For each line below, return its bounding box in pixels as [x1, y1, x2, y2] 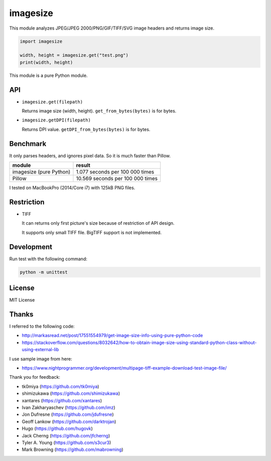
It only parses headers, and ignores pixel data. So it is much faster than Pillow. [9, 152, 171, 159]
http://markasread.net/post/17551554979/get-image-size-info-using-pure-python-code [22, 333, 203, 339]
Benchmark [9, 139, 47, 148]
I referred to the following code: [9, 324, 75, 330]
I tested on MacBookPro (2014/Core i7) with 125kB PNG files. [9, 185, 135, 191]
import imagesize [20, 38, 63, 44]
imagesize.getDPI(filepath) [22, 117, 91, 123]
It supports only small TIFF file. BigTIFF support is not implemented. [22, 229, 162, 235]
